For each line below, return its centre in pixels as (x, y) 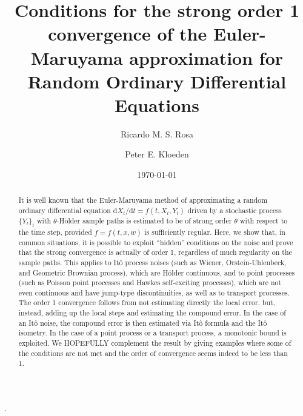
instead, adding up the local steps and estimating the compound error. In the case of (152, 313)
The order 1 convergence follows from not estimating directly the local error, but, (147, 302)
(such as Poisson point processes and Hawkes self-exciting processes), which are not (150, 282)
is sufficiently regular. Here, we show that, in (215, 232)
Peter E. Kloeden (157, 154)
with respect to (264, 221)
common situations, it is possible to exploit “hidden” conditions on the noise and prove (156, 242)
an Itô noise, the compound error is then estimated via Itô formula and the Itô (143, 322)
